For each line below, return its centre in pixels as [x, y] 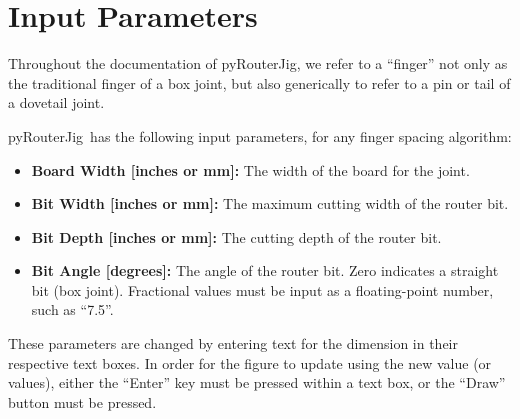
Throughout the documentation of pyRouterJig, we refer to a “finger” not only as [258, 63]
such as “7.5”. [72, 309]
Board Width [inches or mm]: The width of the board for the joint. [250, 169]
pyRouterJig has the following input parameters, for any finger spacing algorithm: [260, 135]
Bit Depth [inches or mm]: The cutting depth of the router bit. [236, 236]
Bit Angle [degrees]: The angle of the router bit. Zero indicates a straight [265, 270]
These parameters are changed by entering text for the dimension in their [233, 343]
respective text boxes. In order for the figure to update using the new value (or [250, 362]
